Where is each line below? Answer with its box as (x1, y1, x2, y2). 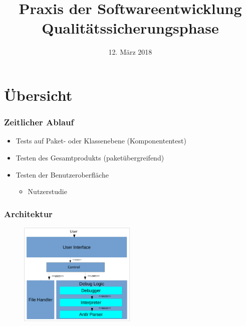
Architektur (4, 207, 53, 220)
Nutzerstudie (28, 186, 67, 197)
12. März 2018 (108, 47, 152, 57)
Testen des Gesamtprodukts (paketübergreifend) (16, 152, 164, 162)
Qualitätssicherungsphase (42, 18, 219, 38)
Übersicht (4, 84, 73, 105)
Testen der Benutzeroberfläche (16, 169, 109, 180)
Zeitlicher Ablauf (4, 116, 74, 128)
